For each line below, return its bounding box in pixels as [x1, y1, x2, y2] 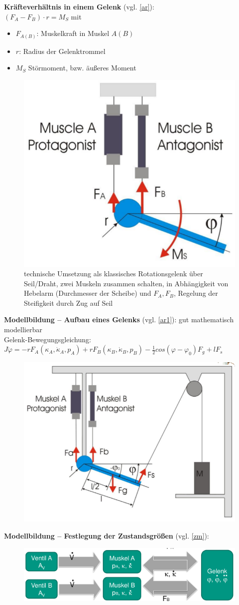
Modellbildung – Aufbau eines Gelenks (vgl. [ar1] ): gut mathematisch [4, 314, 234, 325]
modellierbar [4, 324, 42, 335]
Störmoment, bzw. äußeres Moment [28, 62, 136, 73]
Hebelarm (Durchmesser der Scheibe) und [24, 288, 151, 298]
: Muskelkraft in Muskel [36, 28, 110, 38]
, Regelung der [173, 288, 218, 298]
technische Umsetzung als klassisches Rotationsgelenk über [24, 268, 203, 279]
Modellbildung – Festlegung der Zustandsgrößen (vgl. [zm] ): [4, 531, 209, 541]
